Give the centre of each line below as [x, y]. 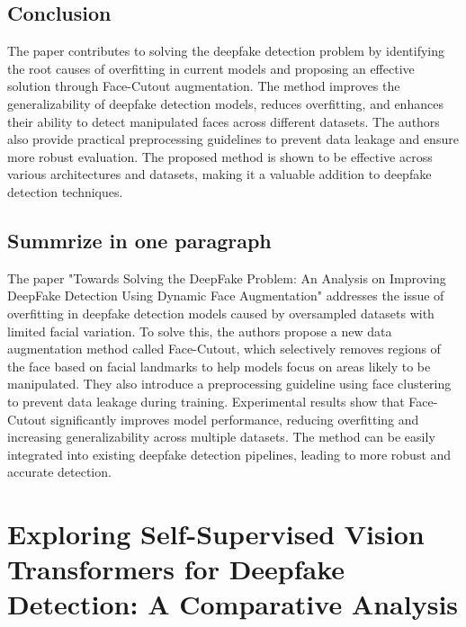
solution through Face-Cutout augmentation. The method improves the [204, 86]
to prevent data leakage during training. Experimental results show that [206, 401]
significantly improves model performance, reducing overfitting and [235, 419]
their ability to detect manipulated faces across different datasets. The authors [224, 121]
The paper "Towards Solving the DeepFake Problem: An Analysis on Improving [227, 278]
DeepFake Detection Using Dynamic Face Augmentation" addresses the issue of [226, 296]
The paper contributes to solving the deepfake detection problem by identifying [226, 51]
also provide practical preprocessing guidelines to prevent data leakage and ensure [233, 139]
